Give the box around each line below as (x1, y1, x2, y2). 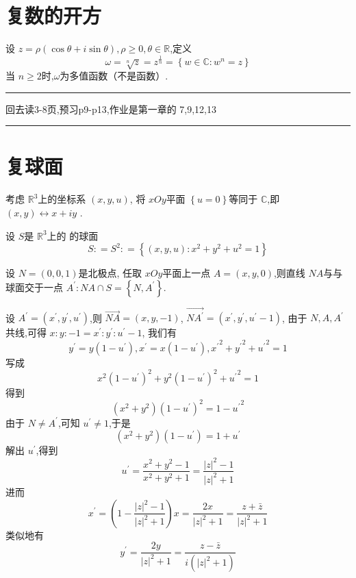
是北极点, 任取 (78, 266, 142, 280)
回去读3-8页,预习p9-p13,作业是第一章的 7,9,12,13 (5, 101, 217, 116)
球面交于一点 (5, 279, 63, 294)
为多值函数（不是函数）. (60, 68, 168, 83)
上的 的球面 (47, 228, 99, 242)
